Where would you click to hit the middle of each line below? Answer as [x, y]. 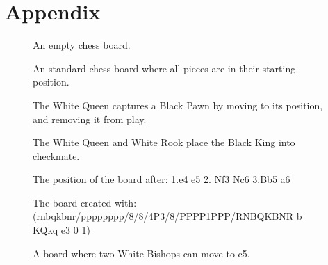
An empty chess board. [82, 45]
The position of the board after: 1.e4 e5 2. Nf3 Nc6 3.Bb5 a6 [162, 179]
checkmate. [56, 155]
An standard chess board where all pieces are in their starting [164, 68]
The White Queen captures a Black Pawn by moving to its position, [178, 105]
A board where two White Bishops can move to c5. [141, 253]
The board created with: [85, 202]
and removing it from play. [90, 119]
